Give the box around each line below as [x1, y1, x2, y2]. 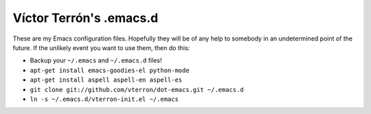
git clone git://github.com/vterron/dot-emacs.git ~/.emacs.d [30, 86, 244, 93]
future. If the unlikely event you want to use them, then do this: [12, 43, 190, 52]
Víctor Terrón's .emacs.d [12, 10, 159, 25]
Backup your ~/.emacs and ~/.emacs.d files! [30, 56, 162, 65]
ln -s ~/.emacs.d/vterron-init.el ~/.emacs [30, 95, 179, 103]
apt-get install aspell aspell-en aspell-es [30, 76, 183, 84]
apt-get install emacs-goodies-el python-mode [30, 66, 190, 74]
